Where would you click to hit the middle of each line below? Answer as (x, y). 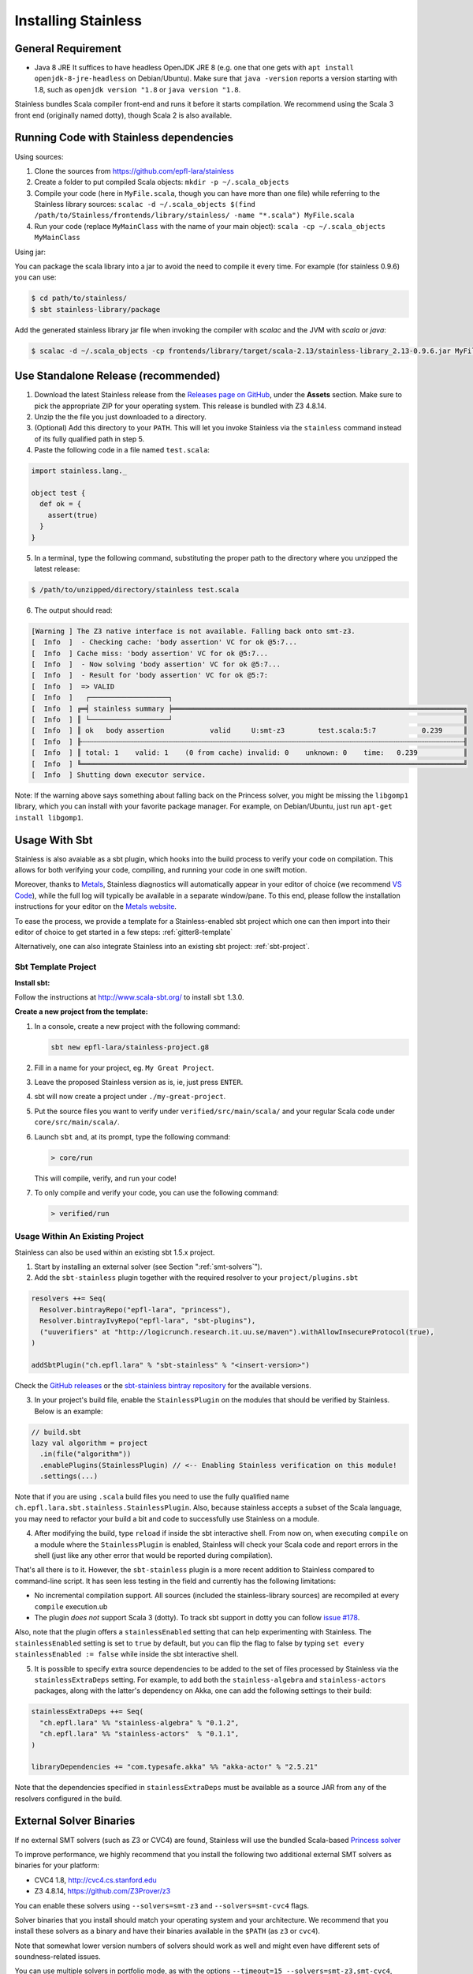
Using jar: (30, 252)
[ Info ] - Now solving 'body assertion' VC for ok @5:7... (156, 664)
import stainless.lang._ (79, 471)
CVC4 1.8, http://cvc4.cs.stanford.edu (95, 1880)
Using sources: (39, 156)
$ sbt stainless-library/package (96, 309)
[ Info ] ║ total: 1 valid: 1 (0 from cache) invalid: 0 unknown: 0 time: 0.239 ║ (250, 753)
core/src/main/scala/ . (77, 1122)
